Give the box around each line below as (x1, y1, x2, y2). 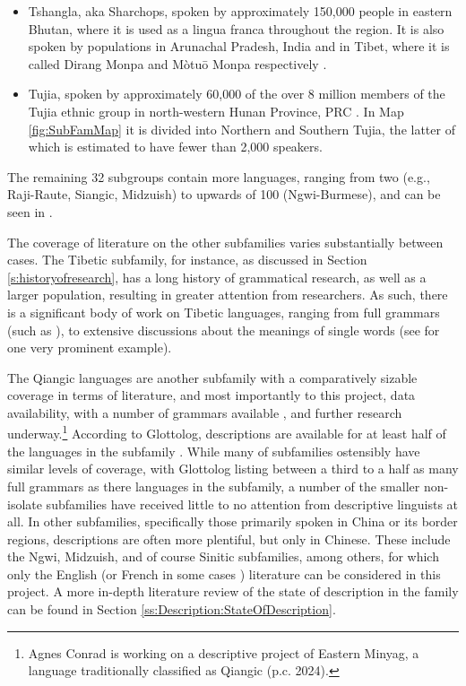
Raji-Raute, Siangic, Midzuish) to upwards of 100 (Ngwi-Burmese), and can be (7, 185, 441, 204)
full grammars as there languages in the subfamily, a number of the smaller (7, 476, 420, 495)
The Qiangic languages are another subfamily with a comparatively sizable (7, 368, 418, 386)
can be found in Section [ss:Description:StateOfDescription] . (7, 600, 336, 619)
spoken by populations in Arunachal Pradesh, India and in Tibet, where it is (28, 37, 450, 56)
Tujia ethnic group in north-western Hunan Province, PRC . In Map (28, 101, 404, 120)
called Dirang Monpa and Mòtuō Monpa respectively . (28, 54, 327, 73)
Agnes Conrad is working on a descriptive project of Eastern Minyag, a (28, 643, 419, 662)
